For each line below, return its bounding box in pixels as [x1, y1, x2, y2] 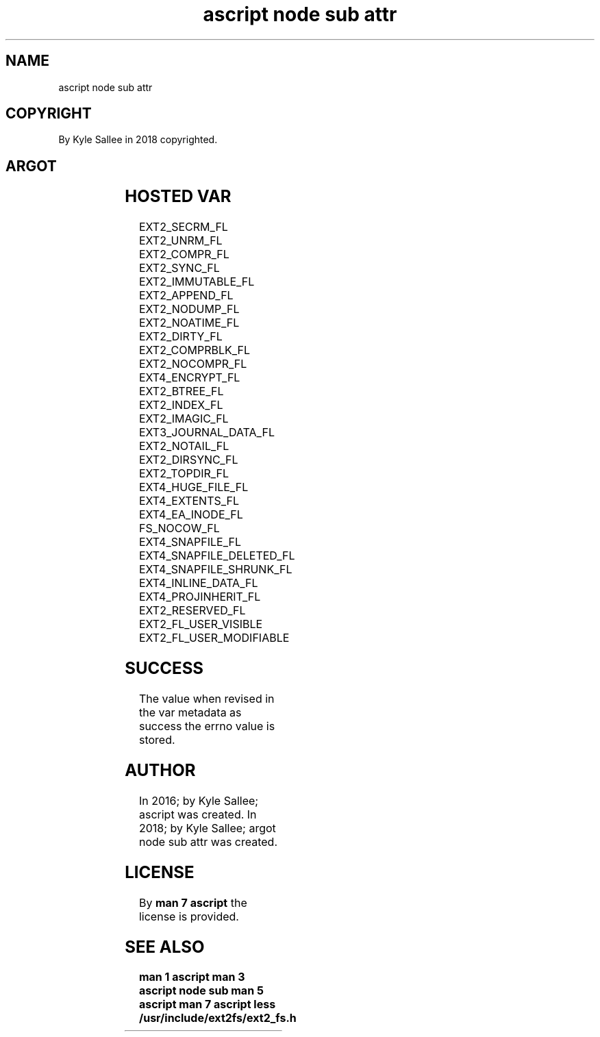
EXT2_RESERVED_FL [138, 603, 246, 618]
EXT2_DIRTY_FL [138, 329, 223, 344]
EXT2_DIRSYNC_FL [138, 453, 238, 467]
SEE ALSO [125, 936, 205, 957]
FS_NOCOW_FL [138, 521, 220, 536]
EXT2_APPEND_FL [138, 288, 234, 303]
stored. [138, 733, 175, 747]
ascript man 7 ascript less [138, 997, 276, 1012]
